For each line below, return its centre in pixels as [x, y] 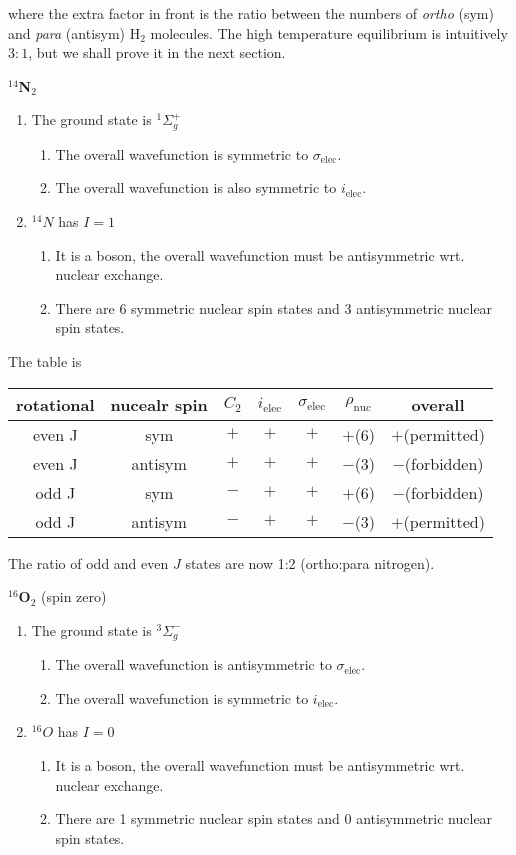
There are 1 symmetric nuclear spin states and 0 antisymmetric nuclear [274, 818]
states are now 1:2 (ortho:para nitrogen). [310, 562]
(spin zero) [74, 596]
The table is [45, 360]
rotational [55, 404]
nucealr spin [159, 404]
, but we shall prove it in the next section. [157, 52]
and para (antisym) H [74, 32]
